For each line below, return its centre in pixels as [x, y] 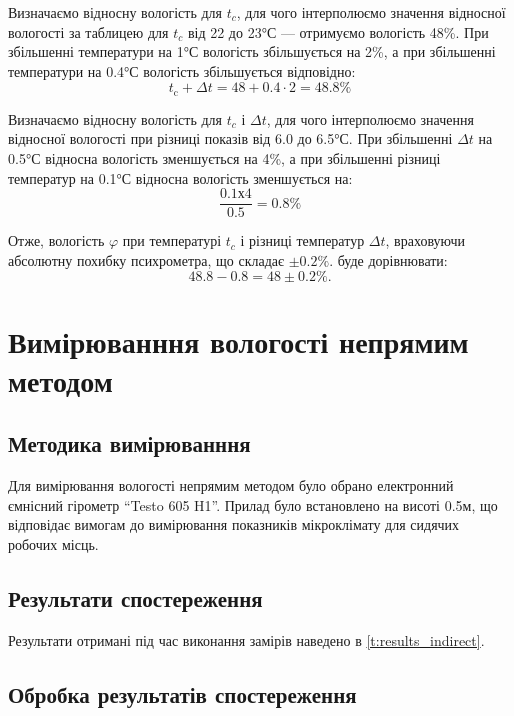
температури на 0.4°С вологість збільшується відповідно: [182, 70]
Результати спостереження [135, 597]
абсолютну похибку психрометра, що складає [146, 259]
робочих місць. [53, 544]
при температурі [172, 240]
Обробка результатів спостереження [182, 693]
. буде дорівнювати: [388, 259]
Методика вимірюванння [129, 443]
